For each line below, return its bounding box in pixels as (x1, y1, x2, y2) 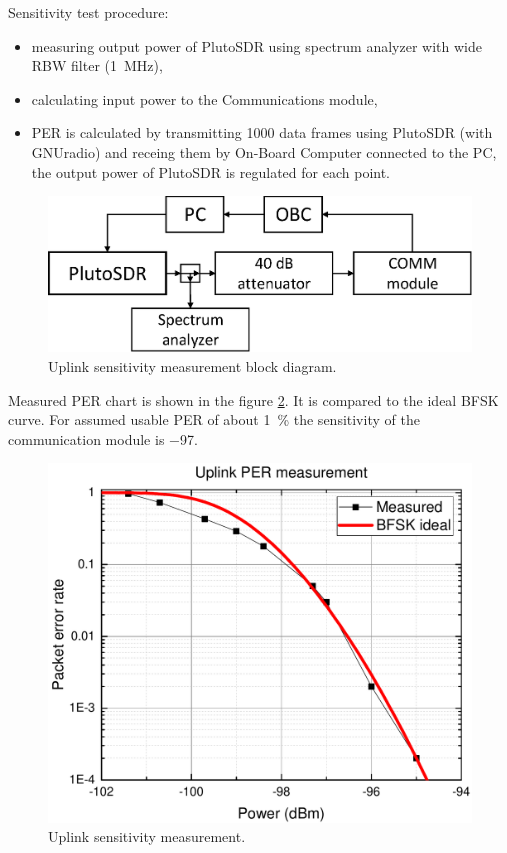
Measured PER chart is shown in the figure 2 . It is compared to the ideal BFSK (8, 389, 499, 410)
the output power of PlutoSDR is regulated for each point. (31, 161, 390, 182)
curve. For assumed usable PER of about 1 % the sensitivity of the (8, 409, 420, 430)
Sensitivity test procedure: (8, 2, 169, 22)
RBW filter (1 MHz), (31, 55, 163, 76)
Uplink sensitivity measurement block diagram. (48, 356, 337, 376)
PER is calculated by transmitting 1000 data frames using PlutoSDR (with (31, 122, 493, 143)
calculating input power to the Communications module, (31, 88, 378, 109)
